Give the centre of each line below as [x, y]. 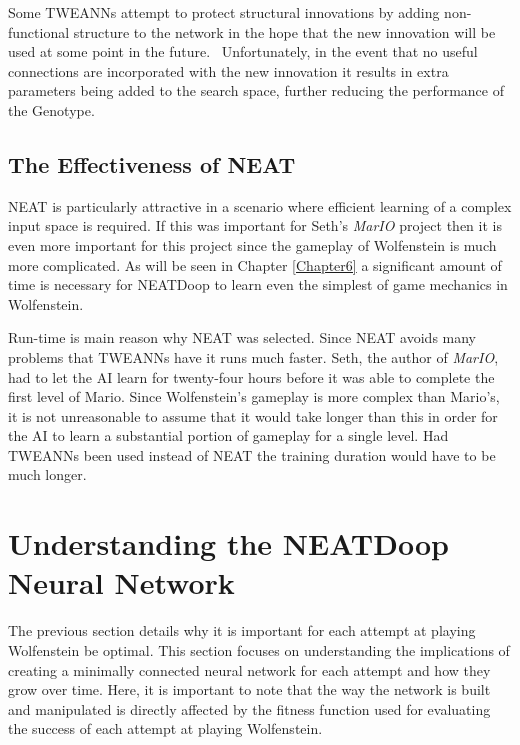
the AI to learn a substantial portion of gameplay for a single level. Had [228, 435]
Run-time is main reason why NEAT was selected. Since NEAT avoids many [242, 337]
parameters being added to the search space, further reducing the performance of [256, 90]
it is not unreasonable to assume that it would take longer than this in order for [253, 415]
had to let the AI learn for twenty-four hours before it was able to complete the [251, 376]
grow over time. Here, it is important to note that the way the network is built [249, 689]
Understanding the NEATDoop [228, 543]
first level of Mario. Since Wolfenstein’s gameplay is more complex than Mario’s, [254, 396]
